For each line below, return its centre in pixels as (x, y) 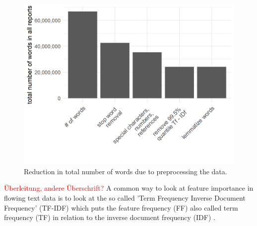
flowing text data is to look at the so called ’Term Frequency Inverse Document (125, 197)
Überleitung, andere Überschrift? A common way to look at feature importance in (129, 188)
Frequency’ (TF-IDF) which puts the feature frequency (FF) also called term (121, 207)
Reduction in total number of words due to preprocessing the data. (126, 171)
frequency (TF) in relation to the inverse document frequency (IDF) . (110, 217)
